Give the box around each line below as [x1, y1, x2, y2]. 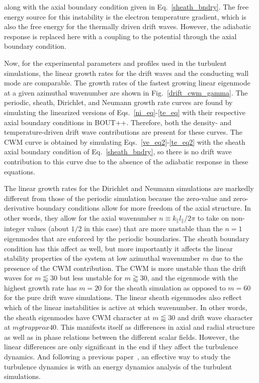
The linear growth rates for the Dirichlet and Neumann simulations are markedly [4, 183, 254, 194]
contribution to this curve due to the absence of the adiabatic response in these [4, 156, 248, 166]
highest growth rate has [4, 282, 77, 293]
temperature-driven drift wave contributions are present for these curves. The [4, 127, 242, 137]
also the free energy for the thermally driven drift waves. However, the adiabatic [4, 21, 251, 32]
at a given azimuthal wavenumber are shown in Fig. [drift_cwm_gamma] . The [4, 87, 248, 98]
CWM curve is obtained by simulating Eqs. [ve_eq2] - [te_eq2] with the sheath [4, 136, 245, 147]
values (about [27, 223, 69, 234]
